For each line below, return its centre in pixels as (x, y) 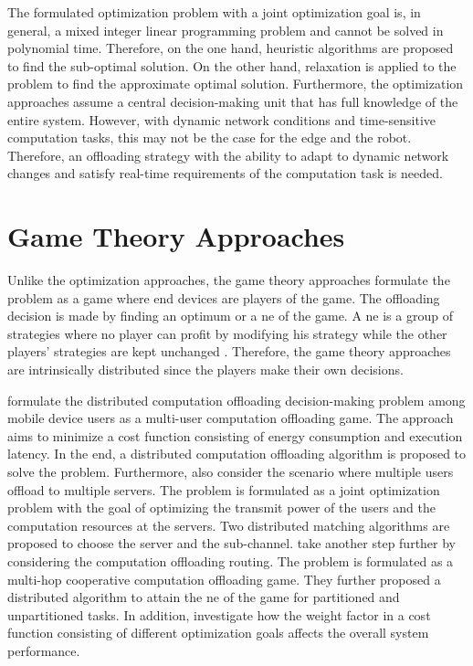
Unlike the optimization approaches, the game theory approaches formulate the (229, 280)
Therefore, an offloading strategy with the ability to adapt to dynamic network (228, 155)
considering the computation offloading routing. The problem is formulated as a (231, 560)
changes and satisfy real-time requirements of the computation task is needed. (225, 173)
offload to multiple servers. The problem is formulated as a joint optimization (224, 489)
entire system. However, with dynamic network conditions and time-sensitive (222, 119)
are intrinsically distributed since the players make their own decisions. (205, 370)
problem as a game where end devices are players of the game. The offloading (224, 297)
